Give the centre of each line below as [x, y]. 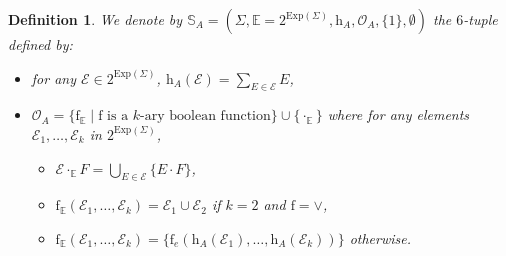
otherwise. [380, 237]
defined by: [40, 44]
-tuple [480, 19]
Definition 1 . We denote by [95, 19]
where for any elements [398, 114]
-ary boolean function [205, 116]
